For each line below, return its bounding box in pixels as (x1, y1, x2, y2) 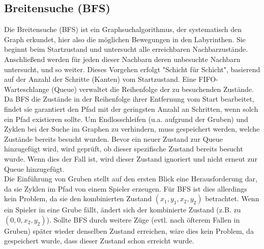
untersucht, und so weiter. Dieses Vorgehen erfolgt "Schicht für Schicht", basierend (4, 64, 260, 74)
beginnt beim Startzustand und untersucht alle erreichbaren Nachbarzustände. (4, 44, 248, 54)
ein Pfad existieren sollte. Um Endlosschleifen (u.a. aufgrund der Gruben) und (4, 113, 248, 124)
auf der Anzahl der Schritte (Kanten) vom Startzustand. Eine (4, 74, 196, 84)
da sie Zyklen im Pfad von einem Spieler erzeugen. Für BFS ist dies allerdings (4, 183, 247, 194)
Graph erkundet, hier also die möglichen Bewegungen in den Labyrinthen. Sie (4, 34, 246, 44)
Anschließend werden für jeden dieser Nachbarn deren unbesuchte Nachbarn (4, 53, 241, 64)
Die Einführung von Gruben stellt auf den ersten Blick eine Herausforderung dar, (4, 173, 257, 184)
